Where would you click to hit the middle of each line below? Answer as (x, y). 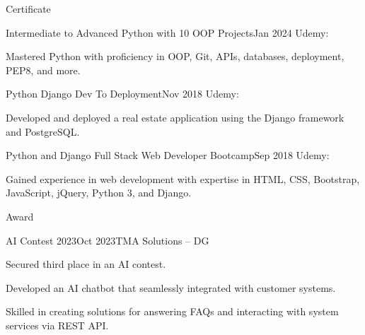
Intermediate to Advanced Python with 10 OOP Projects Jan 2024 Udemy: (167, 32)
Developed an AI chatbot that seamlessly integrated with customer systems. (171, 287)
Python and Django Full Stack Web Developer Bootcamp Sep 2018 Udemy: (168, 155)
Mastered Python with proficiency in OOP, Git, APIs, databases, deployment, (175, 56)
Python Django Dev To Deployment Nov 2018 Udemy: (122, 94)
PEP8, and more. (43, 70)
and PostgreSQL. (43, 131)
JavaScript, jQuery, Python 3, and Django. (99, 193)
